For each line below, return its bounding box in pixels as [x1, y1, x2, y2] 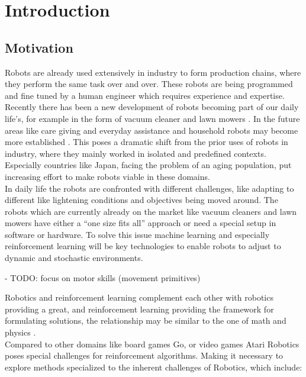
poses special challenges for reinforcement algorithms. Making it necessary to [5, 349, 284, 362]
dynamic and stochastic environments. [5, 252, 143, 264]
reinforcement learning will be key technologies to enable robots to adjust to [5, 240, 281, 252]
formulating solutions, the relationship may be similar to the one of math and [5, 314, 286, 327]
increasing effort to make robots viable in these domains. [5, 170, 210, 182]
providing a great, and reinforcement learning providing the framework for [5, 302, 274, 315]
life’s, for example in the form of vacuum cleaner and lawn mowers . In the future [5, 112, 300, 124]
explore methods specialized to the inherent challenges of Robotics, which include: [5, 360, 302, 373]
